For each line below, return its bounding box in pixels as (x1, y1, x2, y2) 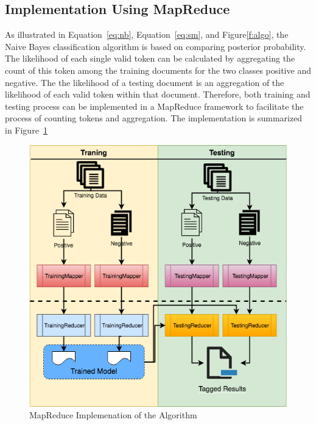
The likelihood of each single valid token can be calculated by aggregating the (5, 52, 295, 65)
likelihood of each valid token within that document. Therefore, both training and (5, 88, 311, 101)
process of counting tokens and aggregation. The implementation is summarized (5, 112, 303, 124)
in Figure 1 (5, 123, 47, 136)
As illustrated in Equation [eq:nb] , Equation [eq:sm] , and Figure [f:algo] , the (5, 28, 289, 41)
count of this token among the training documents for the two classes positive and (5, 63, 311, 76)
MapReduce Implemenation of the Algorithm (29, 409, 197, 421)
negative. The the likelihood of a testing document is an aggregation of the (5, 76, 284, 88)
